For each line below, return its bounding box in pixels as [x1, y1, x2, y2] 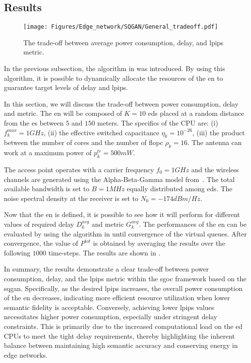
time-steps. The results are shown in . [48, 247, 161, 257]
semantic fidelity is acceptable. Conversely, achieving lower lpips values [4, 302, 215, 312]
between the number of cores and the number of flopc [4, 137, 163, 147]
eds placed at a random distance [148, 108, 244, 118]
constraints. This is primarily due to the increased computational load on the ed [4, 321, 243, 331]
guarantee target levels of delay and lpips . [4, 82, 128, 92]
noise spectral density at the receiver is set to [4, 193, 138, 203]
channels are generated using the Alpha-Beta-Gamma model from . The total [4, 174, 235, 184]
